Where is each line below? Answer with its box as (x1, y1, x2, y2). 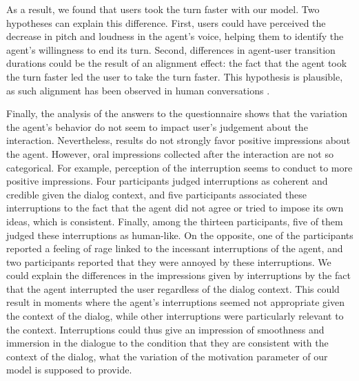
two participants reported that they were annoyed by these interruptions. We (6, 254, 331, 269)
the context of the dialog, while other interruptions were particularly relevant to (6, 309, 344, 323)
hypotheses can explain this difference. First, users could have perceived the (6, 15, 326, 30)
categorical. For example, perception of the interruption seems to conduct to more (6, 160, 353, 174)
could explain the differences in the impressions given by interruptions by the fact (6, 268, 351, 282)
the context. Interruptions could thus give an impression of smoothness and (6, 322, 325, 336)
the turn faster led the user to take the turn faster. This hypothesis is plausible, (6, 69, 343, 83)
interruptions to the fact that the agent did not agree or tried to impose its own (6, 200, 344, 215)
